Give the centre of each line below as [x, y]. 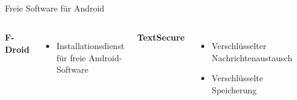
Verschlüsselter [239, 45]
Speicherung [234, 89]
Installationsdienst [91, 45]
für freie [71, 57]
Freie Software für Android [55, 8]
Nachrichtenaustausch [252, 57]
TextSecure [161, 37]
